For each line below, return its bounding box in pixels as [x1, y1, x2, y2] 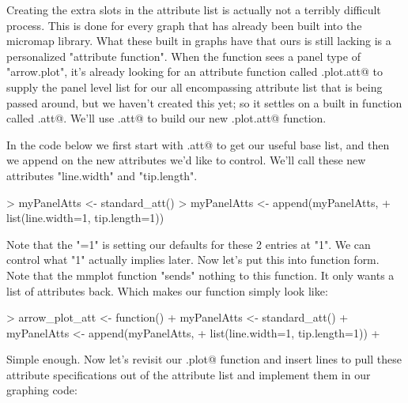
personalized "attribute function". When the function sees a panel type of [6, 47, 361, 64]
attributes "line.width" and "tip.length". [6, 167, 198, 183]
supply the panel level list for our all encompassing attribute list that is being [6, 78, 383, 95]
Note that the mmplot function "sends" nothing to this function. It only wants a [6, 266, 395, 283]
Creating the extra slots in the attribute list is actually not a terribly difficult [6, 2, 381, 17]
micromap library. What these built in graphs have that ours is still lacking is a [6, 32, 391, 49]
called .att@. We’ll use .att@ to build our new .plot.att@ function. [6, 110, 327, 126]
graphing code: [6, 382, 77, 398]
